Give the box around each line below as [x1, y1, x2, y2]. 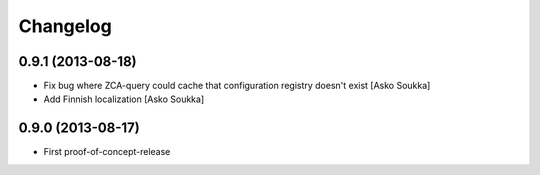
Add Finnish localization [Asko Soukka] [43, 93, 205, 105]
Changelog [18, 15, 112, 37]
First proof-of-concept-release [43, 146, 171, 158]
